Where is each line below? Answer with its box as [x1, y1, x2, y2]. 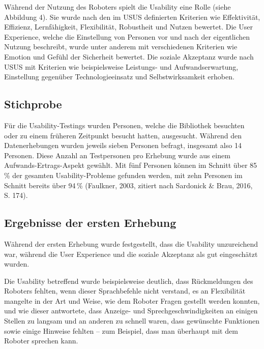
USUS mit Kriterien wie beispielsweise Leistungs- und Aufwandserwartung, [4, 61, 239, 72]
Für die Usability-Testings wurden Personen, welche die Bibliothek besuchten [4, 120, 245, 130]
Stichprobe [4, 96, 62, 112]
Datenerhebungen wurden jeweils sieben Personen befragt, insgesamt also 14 [4, 140, 242, 151]
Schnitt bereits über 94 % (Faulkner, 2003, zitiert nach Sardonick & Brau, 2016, [4, 180, 253, 190]
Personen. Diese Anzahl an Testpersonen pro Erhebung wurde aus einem [4, 150, 230, 160]
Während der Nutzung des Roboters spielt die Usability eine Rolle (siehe [4, 2, 231, 12]
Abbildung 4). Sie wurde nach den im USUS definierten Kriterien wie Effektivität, [4, 11, 260, 22]
